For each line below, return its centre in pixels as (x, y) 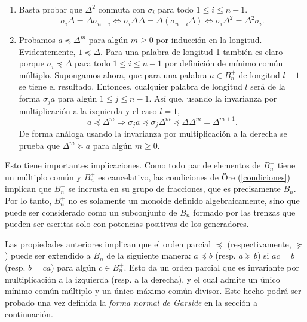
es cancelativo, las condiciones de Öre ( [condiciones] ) (194, 177)
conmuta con (122, 9)
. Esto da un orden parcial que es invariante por (211, 267)
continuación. (29, 314)
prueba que (39, 145)
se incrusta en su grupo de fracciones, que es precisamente (174, 188)
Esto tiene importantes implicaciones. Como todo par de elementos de (133, 165)
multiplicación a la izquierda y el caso (88, 110)
